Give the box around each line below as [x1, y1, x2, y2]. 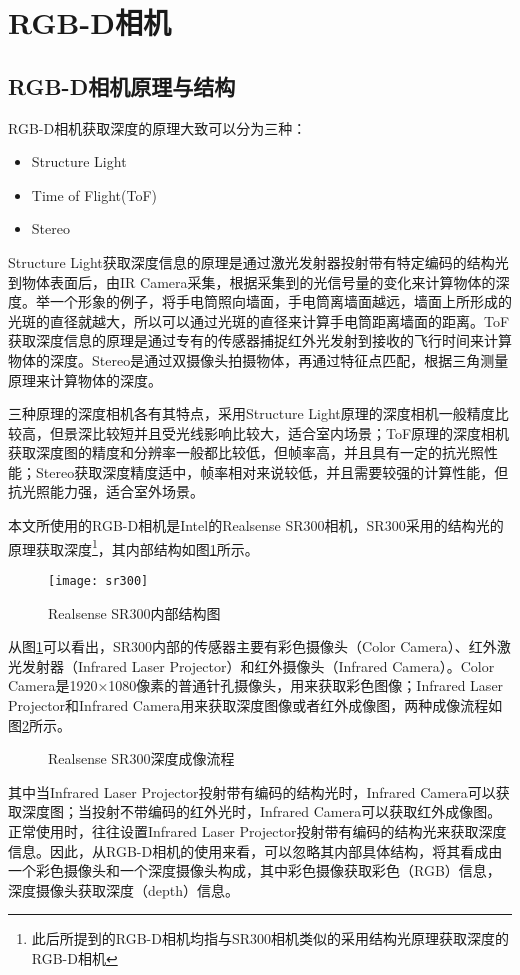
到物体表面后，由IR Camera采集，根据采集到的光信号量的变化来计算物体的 [8, 271, 496, 292]
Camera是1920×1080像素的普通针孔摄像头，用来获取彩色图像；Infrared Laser [8, 675, 504, 696]
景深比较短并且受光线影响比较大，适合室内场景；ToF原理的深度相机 [63, 422, 510, 443]
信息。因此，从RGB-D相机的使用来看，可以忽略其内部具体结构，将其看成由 [8, 840, 503, 861]
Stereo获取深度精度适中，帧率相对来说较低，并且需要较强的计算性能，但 [35, 461, 509, 482]
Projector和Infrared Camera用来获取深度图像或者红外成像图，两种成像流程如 [8, 694, 503, 715]
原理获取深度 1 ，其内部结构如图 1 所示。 [8, 535, 259, 559]
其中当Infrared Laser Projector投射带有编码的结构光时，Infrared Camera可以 [8, 781, 496, 802]
